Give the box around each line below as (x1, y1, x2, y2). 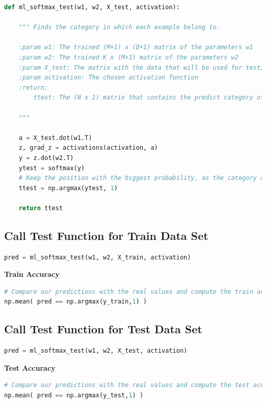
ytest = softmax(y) (18, 164, 85, 172)
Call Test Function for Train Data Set (4, 227, 209, 243)
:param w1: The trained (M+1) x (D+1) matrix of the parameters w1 (18, 44, 253, 51)
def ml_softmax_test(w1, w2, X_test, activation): (4, 4, 180, 11)
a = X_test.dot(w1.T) (18, 134, 92, 142)
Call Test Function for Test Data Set (4, 321, 203, 337)
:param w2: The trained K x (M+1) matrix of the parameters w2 (18, 53, 239, 61)
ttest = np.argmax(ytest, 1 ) (18, 184, 118, 192)
